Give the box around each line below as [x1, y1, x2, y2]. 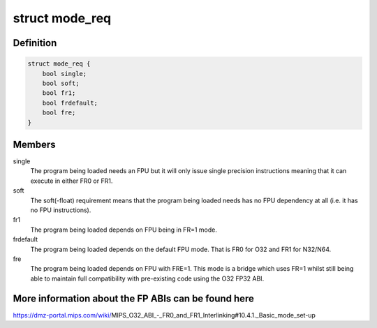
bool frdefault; [42, 98, 98, 107]
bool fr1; [42, 89, 76, 97]
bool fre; [42, 109, 76, 117]
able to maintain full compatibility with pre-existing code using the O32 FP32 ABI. [30, 274, 265, 283]
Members [13, 138, 56, 150]
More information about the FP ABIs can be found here [13, 292, 255, 304]
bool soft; [42, 79, 80, 87]
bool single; [42, 70, 87, 77]
